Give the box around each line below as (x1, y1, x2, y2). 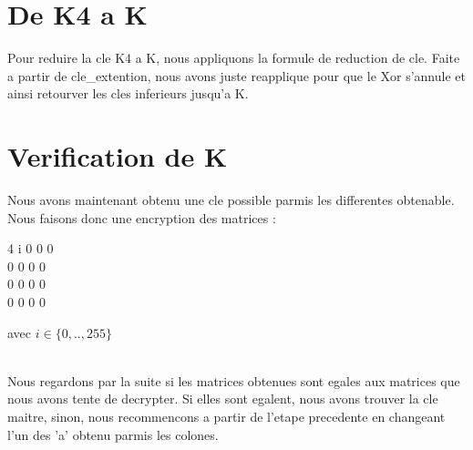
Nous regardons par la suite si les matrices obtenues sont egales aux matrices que (7, 371, 460, 390)
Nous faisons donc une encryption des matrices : (7, 208, 276, 227)
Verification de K (7, 138, 228, 175)
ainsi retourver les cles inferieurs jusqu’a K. (7, 84, 249, 103)
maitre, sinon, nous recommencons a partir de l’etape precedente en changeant (7, 406, 446, 425)
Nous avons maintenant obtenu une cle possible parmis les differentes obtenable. (7, 190, 455, 210)
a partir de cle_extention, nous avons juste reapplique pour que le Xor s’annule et (7, 66, 466, 85)
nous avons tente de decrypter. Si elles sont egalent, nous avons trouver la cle (7, 389, 438, 408)
